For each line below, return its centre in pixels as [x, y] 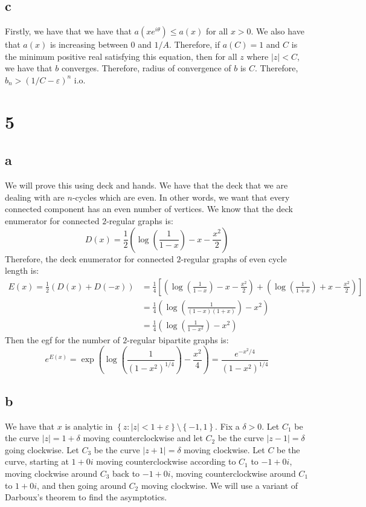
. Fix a [227, 426]
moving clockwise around [51, 473]
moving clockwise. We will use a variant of [220, 485]
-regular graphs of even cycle [234, 258]
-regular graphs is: [140, 220]
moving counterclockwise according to [166, 461]
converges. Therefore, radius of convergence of [146, 68]
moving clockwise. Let [224, 449]
